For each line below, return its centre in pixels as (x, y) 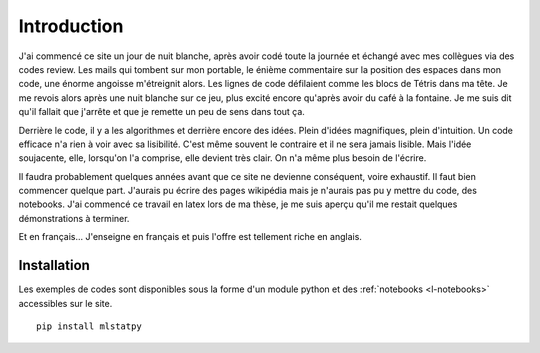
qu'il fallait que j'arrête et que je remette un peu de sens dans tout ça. (161, 112)
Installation (54, 265)
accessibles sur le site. (65, 303)
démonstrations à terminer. (74, 218)
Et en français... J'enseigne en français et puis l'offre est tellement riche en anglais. (190, 237)
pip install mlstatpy (89, 326)
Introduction (71, 26)
